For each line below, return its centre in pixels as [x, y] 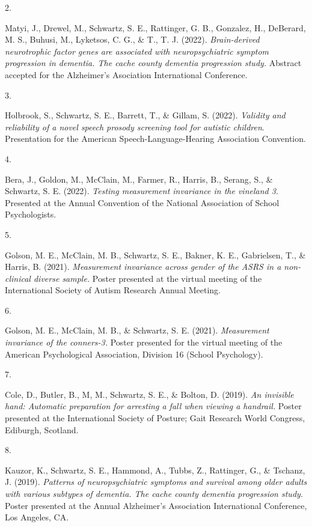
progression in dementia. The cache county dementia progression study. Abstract [153, 63]
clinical [18, 278]
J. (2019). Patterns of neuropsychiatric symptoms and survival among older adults [156, 482]
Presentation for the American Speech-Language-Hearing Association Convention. [155, 139]
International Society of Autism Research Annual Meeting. [113, 290]
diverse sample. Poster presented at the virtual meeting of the [148, 278]
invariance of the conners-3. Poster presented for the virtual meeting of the [144, 342]
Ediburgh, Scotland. [42, 429]
